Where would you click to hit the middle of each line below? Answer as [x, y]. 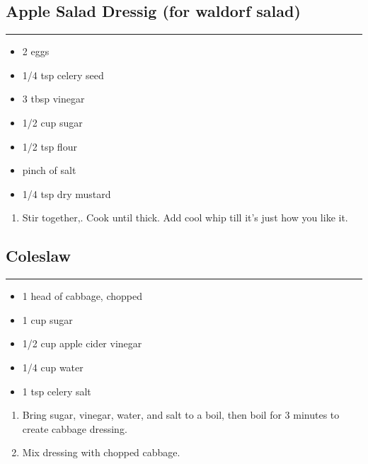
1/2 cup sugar [52, 122]
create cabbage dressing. [75, 428]
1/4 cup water [53, 367]
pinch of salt [49, 170]
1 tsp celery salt [57, 391]
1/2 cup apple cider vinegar [82, 343]
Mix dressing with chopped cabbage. [101, 452]
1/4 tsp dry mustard [67, 193]
